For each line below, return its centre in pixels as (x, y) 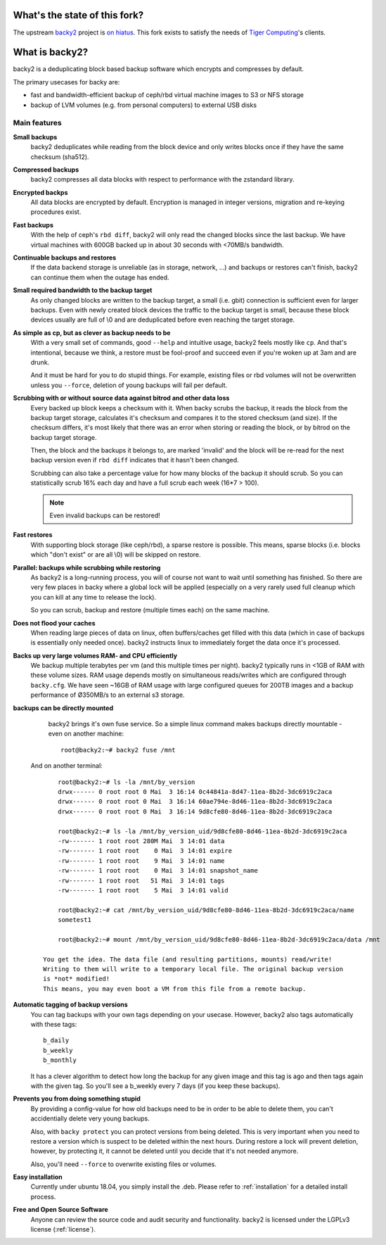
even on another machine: (86, 734)
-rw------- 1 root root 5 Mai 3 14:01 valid (143, 890)
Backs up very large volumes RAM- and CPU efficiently (95, 655)
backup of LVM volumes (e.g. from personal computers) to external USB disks (143, 105)
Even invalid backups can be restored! (105, 516)
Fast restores (33, 535)
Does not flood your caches (54, 623)
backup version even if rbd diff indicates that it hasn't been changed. (135, 460)
